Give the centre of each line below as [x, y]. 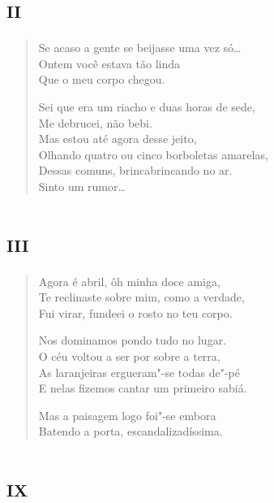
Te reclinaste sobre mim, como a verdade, [141, 297]
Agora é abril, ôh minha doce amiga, [129, 281]
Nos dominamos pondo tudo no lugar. [133, 340]
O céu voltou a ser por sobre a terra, [129, 356]
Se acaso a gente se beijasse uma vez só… [140, 48]
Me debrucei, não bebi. [95, 122]
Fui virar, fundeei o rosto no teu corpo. [135, 312]
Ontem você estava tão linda [109, 63]
